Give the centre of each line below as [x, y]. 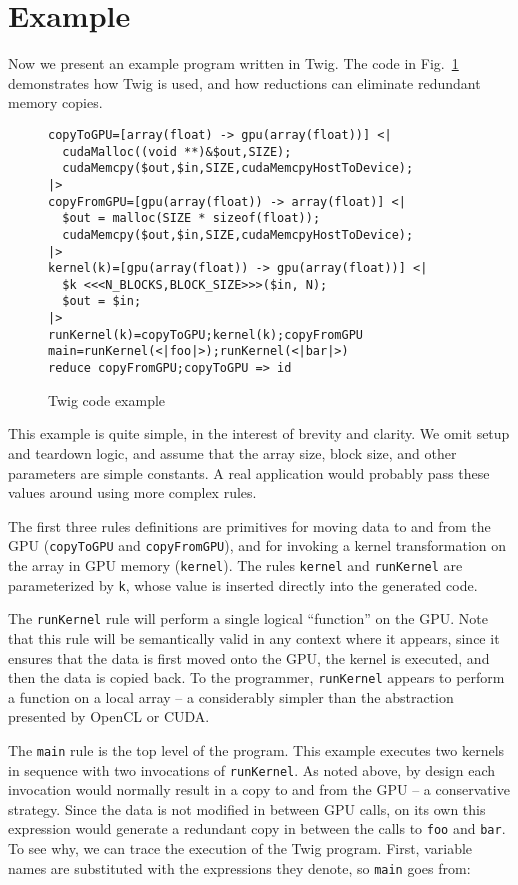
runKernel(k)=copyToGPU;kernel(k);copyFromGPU [205, 334]
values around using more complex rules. [132, 492]
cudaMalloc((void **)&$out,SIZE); [177, 151]
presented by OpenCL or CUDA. [109, 716]
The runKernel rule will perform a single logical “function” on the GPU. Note [248, 618]
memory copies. [55, 102]
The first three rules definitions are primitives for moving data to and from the [249, 525]
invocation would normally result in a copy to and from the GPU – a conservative [259, 789]
